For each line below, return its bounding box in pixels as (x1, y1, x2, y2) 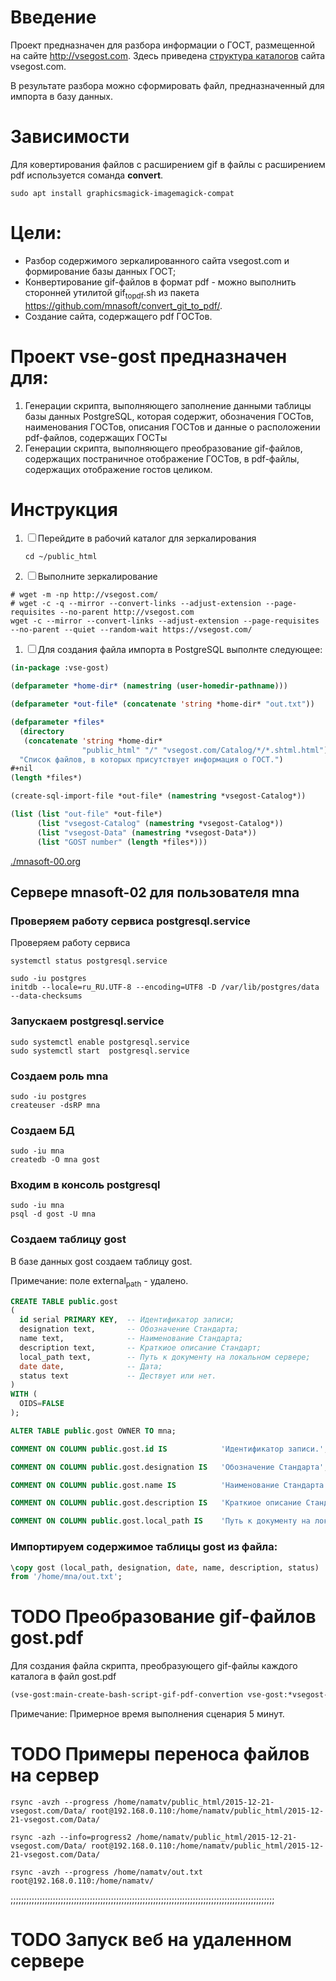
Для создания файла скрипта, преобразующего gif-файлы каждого (10, 1660, 298, 1672)
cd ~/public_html (24, 552, 98, 562)
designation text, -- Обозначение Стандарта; (19, 1324, 240, 1335)
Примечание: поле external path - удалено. (10, 1274, 189, 1289)
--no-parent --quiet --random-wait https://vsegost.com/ (10, 625, 253, 635)
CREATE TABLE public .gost (10, 1296, 118, 1306)
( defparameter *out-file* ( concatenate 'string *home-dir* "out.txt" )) (10, 699, 315, 710)
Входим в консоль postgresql (10, 1178, 161, 1192)
